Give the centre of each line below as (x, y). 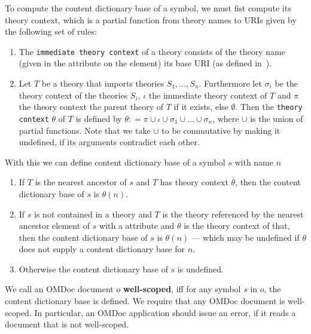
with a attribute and (137, 226)
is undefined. (200, 269)
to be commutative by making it (221, 130)
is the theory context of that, (237, 226)
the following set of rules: (51, 31)
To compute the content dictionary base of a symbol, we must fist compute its (148, 8)
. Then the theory (269, 107)
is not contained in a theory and (93, 214)
